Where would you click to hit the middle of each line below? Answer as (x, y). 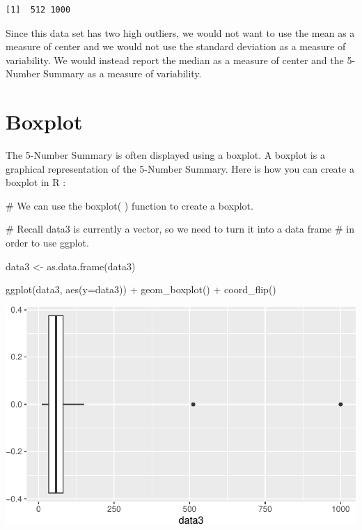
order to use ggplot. (47, 243)
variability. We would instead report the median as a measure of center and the (175, 60)
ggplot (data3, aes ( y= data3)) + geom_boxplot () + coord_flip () (141, 289)
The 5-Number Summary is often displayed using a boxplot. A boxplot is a (165, 155)
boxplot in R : (36, 182)
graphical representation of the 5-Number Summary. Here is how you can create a (180, 168)
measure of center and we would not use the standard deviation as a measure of (176, 46)
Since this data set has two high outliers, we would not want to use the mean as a (180, 32)
